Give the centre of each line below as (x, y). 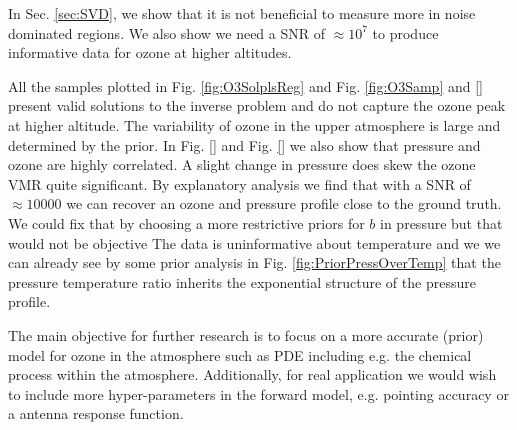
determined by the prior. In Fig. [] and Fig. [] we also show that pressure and (244, 144)
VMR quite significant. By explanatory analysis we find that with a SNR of (239, 183)
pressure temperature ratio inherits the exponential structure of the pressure (242, 281)
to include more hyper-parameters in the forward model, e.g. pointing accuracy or (258, 393)
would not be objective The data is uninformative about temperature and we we (254, 242)
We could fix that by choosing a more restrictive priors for (186, 222)
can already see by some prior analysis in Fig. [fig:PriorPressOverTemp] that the (254, 262)
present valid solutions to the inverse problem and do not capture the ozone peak (257, 105)
